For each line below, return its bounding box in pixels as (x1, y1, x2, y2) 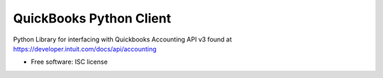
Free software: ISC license (30, 58, 108, 66)
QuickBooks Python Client (13, 11, 172, 26)
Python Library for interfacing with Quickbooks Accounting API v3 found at (13, 35, 232, 44)
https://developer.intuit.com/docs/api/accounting (13, 44, 157, 53)
